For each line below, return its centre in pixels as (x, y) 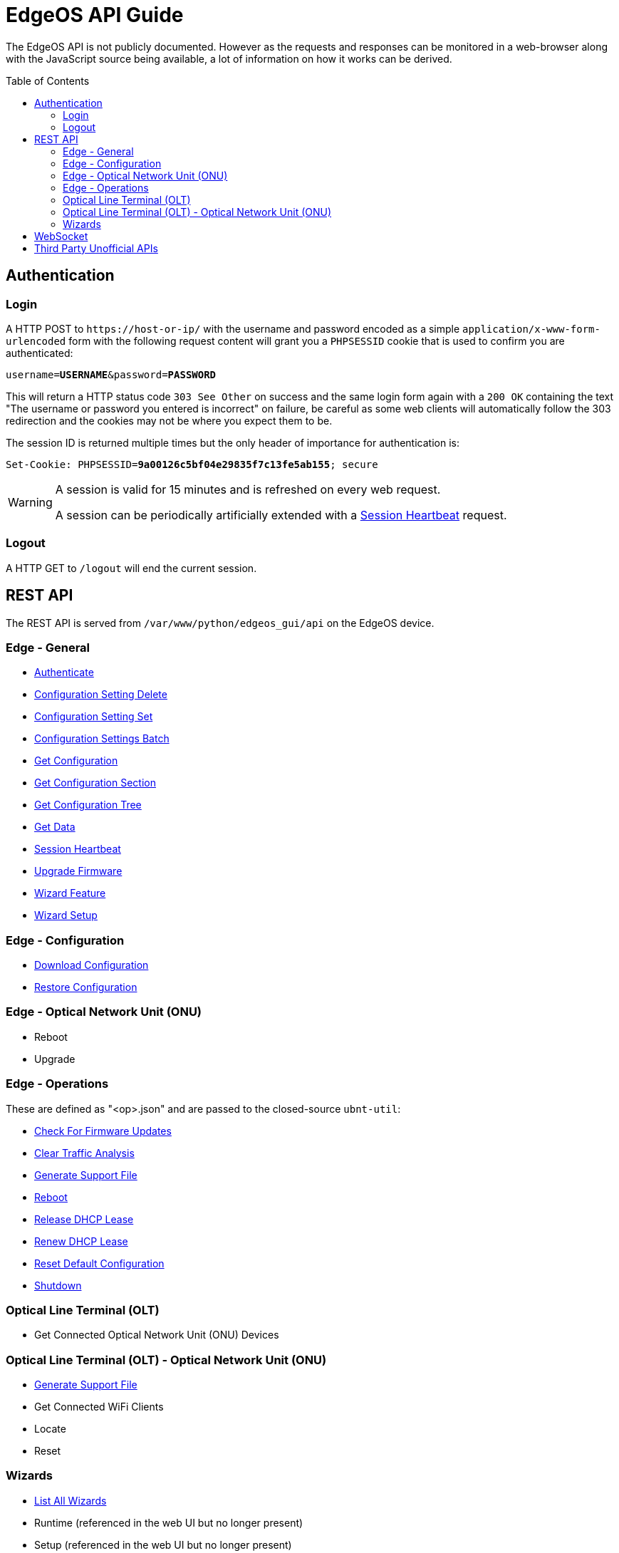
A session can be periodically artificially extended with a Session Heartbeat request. (281, 515)
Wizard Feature (70, 893)
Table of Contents (48, 80)
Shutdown (58, 1285)
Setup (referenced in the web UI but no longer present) (163, 1544)
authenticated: (40, 353)
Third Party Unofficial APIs (96, 248)
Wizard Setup (66, 915)
